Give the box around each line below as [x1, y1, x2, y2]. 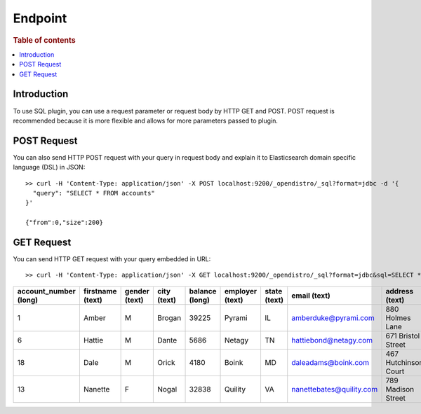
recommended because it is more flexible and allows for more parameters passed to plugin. [13, 116, 279, 125]
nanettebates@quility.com [291, 384, 378, 394]
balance [189, 286, 217, 296]
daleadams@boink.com [291, 357, 370, 367]
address [385, 286, 414, 296]
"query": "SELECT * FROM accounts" [32, 189, 156, 197]
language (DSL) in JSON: [13, 163, 86, 172]
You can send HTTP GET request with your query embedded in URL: [13, 255, 211, 263]
